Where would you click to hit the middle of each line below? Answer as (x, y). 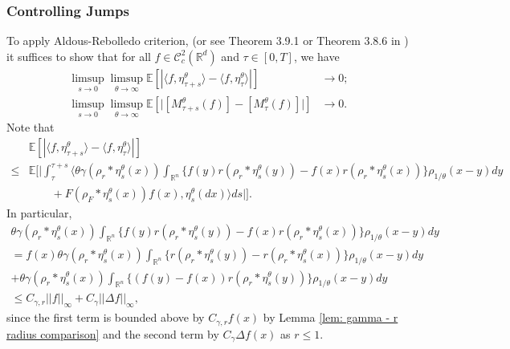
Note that (31, 127)
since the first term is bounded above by (106, 317)
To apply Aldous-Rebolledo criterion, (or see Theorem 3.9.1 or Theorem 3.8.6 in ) (208, 41)
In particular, (39, 213)
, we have (316, 56)
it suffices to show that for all (79, 56)
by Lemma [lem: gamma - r (330, 317)
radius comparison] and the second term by (113, 333)
